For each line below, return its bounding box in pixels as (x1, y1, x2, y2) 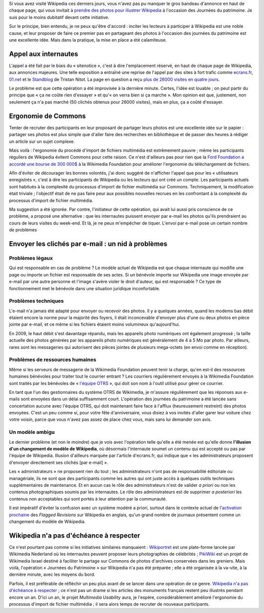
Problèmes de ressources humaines (9, 356, 96, 363)
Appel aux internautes (9, 49, 78, 58)
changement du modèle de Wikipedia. (9, 519, 86, 524)
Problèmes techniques (9, 297, 64, 304)
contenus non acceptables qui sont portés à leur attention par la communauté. (9, 496, 167, 501)
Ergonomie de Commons (9, 112, 86, 120)
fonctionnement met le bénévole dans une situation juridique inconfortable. (9, 285, 161, 291)
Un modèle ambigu (9, 429, 55, 435)
